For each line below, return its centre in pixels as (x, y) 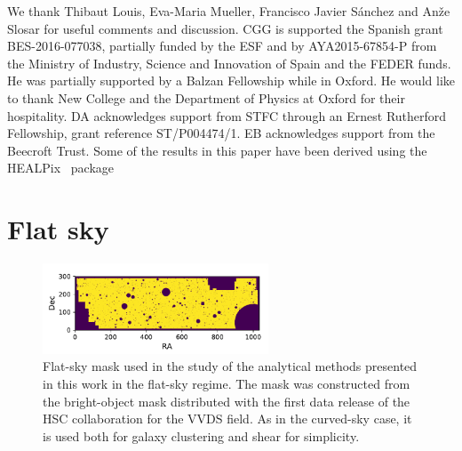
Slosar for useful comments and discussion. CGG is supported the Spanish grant (225, 28)
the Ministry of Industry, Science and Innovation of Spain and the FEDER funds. (229, 63)
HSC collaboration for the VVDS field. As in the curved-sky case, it (227, 419)
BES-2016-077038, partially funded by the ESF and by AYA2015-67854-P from (222, 46)
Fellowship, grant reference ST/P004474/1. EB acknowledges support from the (221, 133)
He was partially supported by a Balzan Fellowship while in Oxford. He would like (231, 81)
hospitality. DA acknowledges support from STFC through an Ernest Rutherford (227, 115)
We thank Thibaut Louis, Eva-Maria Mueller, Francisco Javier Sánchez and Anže (229, 11)
